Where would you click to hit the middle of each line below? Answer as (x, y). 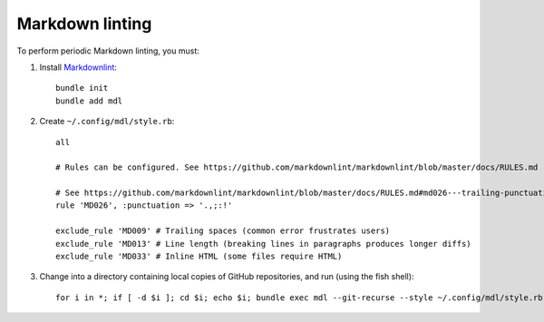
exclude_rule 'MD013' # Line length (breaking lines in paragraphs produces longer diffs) (263, 244)
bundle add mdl (89, 101)
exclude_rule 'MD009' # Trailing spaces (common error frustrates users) (223, 231)
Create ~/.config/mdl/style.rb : (107, 122)
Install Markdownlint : (78, 67)
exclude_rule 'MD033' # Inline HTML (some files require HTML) (199, 257)
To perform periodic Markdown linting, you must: (108, 51)
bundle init (82, 88)
